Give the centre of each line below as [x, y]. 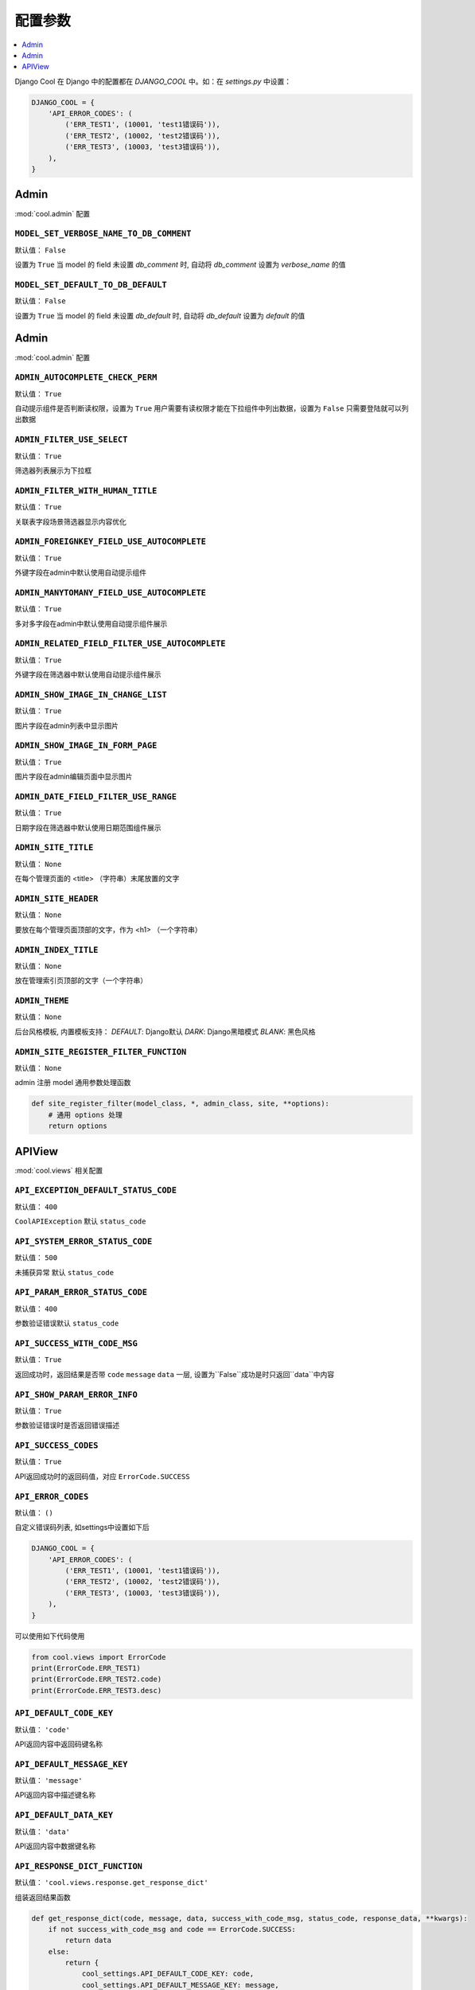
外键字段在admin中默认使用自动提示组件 [81, 572]
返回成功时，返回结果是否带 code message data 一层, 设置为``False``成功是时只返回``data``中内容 [174, 1374]
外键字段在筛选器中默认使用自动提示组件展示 [88, 675]
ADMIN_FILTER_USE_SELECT [71, 440]
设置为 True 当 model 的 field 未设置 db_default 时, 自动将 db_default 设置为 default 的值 [160, 315]
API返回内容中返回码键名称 [59, 1744]
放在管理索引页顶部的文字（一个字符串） [81, 981]
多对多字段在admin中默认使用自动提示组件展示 [91, 623]
